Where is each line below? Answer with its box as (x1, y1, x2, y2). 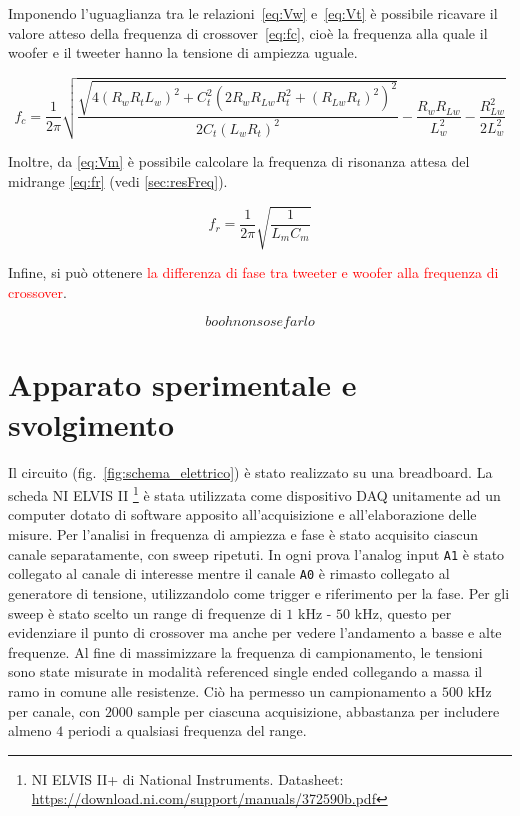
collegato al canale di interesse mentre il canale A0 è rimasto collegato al (8, 563, 450, 584)
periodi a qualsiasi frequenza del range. (67, 720, 307, 741)
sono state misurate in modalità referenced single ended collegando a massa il (8, 661, 483, 682)
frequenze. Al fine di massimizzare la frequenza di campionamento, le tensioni (8, 641, 483, 662)
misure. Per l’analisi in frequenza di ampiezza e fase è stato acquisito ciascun (8, 524, 479, 545)
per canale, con (8, 700, 101, 721)
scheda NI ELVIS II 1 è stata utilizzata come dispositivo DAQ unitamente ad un (8, 482, 501, 505)
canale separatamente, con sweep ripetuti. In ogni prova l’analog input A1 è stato (8, 543, 505, 564)
